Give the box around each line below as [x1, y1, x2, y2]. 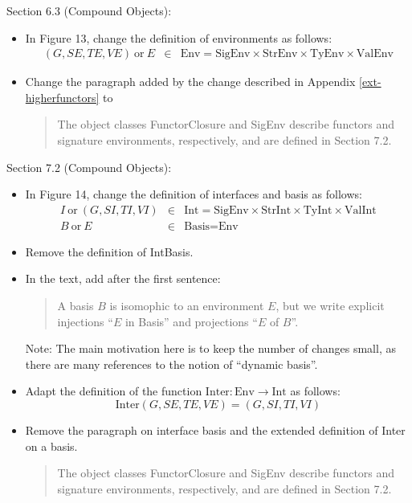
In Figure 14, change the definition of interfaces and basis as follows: [25, 186, 362, 202]
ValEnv [356, 48, 394, 60]
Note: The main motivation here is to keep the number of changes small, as [25, 340, 396, 357]
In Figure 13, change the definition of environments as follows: [25, 29, 332, 46]
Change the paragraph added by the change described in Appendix [25, 73, 356, 90]
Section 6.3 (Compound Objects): [6, 2, 172, 18]
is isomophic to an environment [109, 297, 264, 314]
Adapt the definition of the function [25, 382, 202, 399]
